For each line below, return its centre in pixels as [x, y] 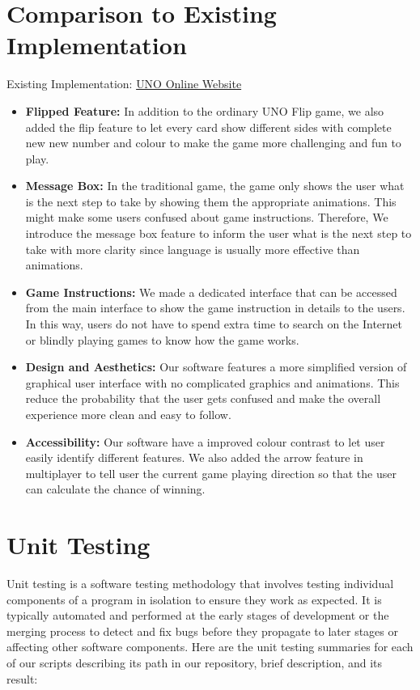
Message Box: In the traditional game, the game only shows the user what [215, 186]
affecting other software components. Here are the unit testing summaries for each [210, 647]
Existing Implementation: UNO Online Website [124, 84]
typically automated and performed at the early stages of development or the [198, 615]
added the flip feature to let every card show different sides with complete [208, 127]
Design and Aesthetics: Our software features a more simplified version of [216, 367]
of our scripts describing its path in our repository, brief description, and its [195, 663]
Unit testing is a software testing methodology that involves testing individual [200, 584]
